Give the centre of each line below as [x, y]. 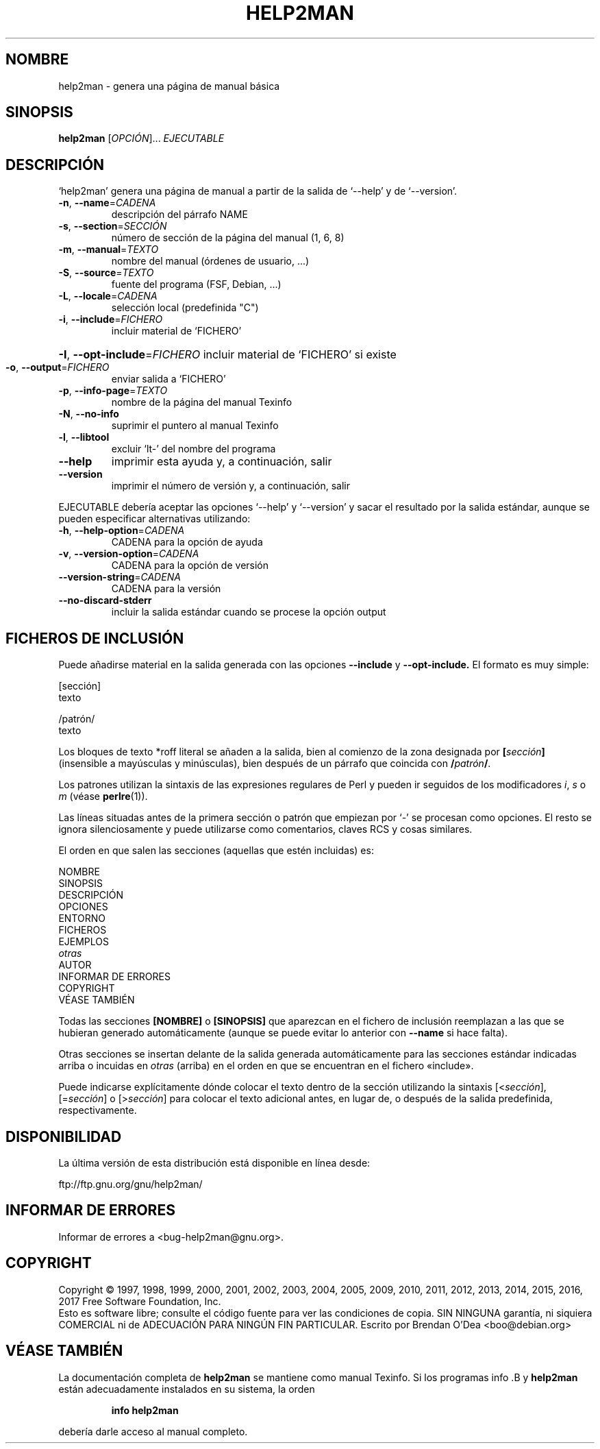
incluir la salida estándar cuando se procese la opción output [249, 612]
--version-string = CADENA [120, 577]
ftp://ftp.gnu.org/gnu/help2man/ [130, 1184]
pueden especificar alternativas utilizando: [154, 519]
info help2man [145, 1410]
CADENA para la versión [166, 589]
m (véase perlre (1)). [103, 796]
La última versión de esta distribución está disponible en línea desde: [214, 1162]
